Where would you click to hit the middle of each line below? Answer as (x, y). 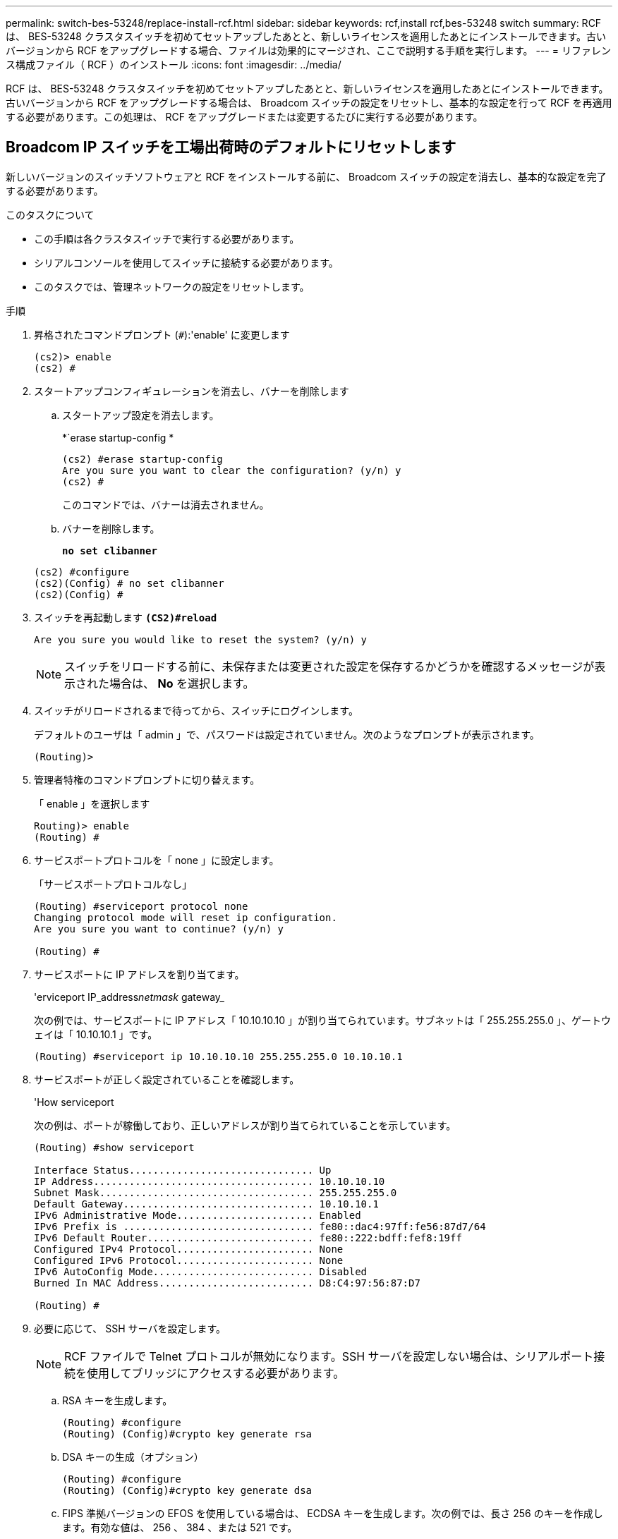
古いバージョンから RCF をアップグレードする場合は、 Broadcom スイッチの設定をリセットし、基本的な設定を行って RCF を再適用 (309, 103)
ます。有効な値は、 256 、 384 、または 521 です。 (180, 1527)
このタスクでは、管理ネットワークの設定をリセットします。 (172, 286)
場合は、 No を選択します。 (182, 683)
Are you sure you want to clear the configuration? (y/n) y (232, 470)
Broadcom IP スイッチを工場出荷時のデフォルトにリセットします (231, 147)
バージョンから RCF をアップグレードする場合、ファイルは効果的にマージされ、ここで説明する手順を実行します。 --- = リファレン (308, 50)
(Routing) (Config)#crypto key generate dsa (187, 1490)
